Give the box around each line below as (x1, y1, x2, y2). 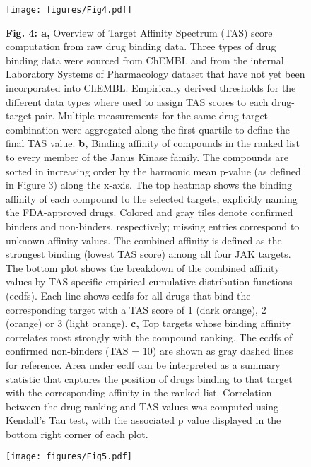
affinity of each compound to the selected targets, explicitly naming (6, 191, 298, 206)
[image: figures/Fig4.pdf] (6, 5, 132, 15)
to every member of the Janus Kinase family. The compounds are (6, 150, 288, 164)
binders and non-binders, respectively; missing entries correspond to (6, 218, 300, 233)
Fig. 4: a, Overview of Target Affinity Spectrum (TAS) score (6, 25, 273, 40)
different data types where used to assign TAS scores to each (6, 94, 269, 109)
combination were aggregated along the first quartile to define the (6, 122, 290, 136)
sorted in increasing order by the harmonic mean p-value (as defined (6, 163, 301, 178)
